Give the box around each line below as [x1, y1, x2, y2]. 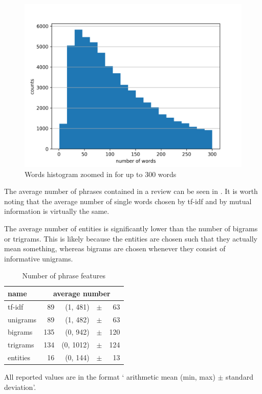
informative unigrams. [4, 253, 73, 264]
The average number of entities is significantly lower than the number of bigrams [4, 223, 258, 233]
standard [226, 371, 253, 382]
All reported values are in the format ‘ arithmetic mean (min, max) [4, 371, 215, 382]
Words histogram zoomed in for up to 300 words [25, 168, 177, 179]
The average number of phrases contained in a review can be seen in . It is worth [4, 186, 258, 196]
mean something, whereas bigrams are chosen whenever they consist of [4, 243, 226, 254]
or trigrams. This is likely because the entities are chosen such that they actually [4, 233, 257, 244]
